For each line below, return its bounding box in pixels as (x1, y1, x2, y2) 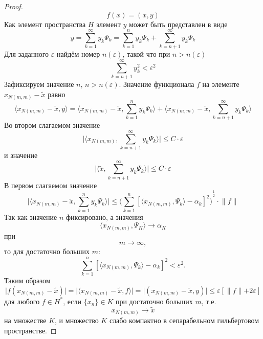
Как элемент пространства (4, 18, 86, 29)
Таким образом (4, 275, 51, 286)
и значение (4, 149, 38, 160)
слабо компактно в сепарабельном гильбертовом (109, 315, 259, 326)
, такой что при (122, 49, 170, 59)
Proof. (4, 1, 23, 11)
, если (63, 296, 81, 306)
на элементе (202, 79, 239, 89)
